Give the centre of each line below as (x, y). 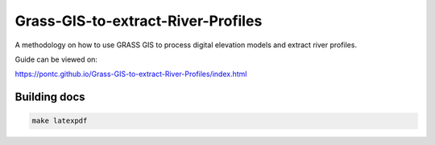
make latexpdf (60, 121)
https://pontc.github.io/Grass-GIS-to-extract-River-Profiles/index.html (131, 74)
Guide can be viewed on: (56, 59)
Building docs (50, 97)
